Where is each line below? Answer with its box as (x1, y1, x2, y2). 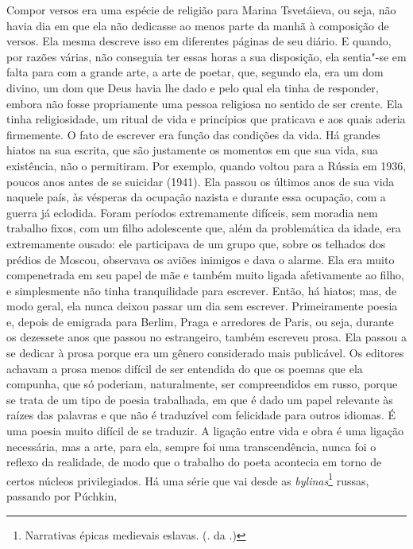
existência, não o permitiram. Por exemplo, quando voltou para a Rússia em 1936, (6, 157, 407, 173)
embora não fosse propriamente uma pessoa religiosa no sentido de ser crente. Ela (6, 95, 403, 111)
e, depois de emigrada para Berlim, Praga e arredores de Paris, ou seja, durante (6, 313, 394, 329)
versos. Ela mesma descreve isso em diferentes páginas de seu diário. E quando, (6, 33, 392, 49)
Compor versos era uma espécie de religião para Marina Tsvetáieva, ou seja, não (6, 2, 396, 18)
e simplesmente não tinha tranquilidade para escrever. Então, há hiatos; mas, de (6, 282, 397, 298)
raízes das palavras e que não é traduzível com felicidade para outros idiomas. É (6, 407, 396, 423)
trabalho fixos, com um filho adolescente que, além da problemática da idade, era (6, 220, 401, 236)
